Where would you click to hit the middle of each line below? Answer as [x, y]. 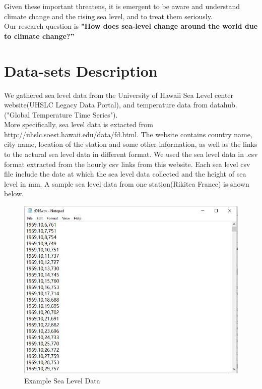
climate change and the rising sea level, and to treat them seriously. [108, 16]
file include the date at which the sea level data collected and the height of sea [125, 174]
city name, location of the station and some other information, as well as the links [131, 144]
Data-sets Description [81, 70]
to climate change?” [39, 36]
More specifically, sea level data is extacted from [79, 124]
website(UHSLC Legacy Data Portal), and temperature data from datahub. [121, 105]
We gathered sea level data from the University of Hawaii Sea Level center [119, 95]
